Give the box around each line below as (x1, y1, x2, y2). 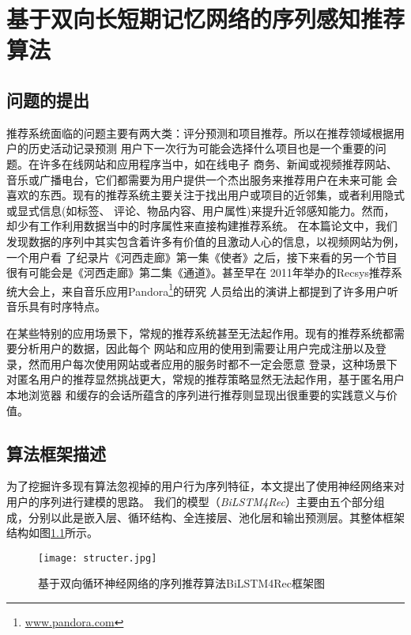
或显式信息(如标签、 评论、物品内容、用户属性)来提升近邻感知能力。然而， (6, 202, 395, 218)
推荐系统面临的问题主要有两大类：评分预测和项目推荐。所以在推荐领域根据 (6, 124, 394, 141)
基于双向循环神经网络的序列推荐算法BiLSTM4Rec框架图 (38, 575, 326, 592)
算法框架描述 (6, 440, 106, 465)
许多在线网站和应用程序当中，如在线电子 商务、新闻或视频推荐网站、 (39, 155, 398, 172)
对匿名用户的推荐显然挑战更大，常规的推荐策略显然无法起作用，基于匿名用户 (6, 371, 405, 387)
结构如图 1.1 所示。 (6, 524, 98, 541)
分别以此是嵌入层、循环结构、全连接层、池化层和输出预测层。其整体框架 (28, 508, 405, 525)
